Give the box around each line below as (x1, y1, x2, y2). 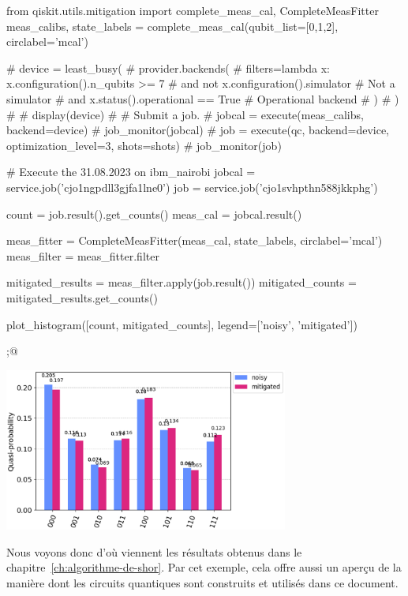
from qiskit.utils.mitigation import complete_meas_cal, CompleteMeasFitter (6, 2, 379, 18)
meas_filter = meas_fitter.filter (6, 247, 159, 264)
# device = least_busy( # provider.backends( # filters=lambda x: (6, 59, 330, 76)
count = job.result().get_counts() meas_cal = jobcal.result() (6, 205, 302, 222)
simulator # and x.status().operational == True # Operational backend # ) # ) (6, 90, 399, 107)
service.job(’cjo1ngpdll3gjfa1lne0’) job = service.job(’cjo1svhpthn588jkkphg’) (6, 178, 378, 195)
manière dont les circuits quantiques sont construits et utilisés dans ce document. (6, 574, 399, 590)
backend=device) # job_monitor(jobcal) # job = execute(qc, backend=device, (6, 122, 389, 138)
